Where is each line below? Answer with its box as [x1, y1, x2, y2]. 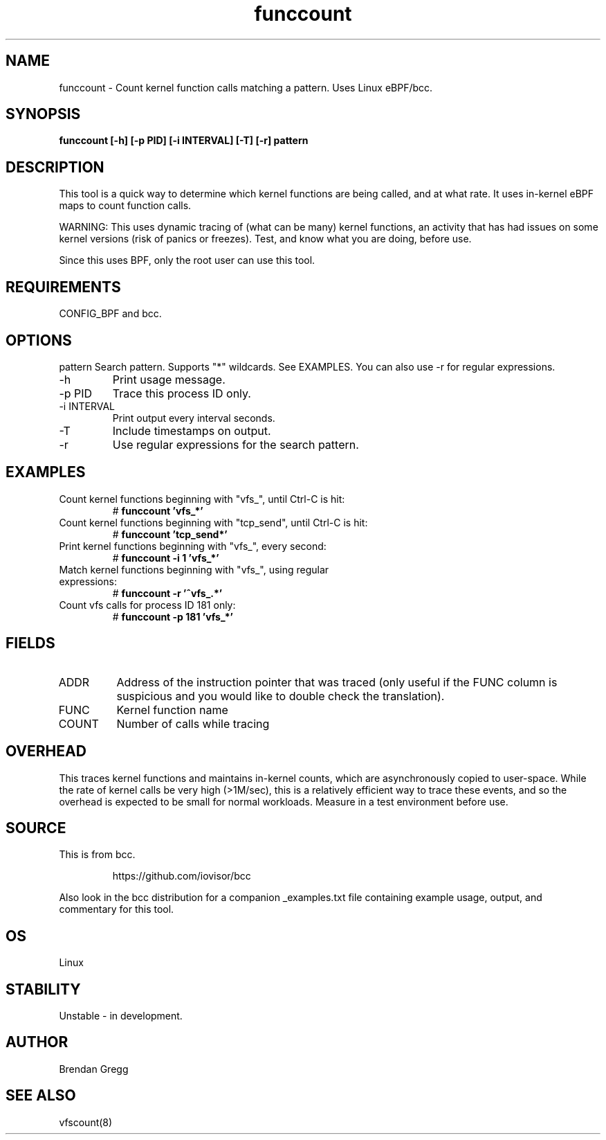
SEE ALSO [6, 1087, 76, 1105]
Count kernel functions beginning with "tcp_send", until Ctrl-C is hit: [59, 516, 368, 528]
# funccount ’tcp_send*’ [112, 528, 228, 540]
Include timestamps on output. [112, 423, 271, 438]
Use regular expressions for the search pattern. [112, 437, 359, 452]
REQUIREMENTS [6, 278, 121, 296]
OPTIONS [6, 331, 72, 349]
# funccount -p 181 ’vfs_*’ [112, 610, 233, 623]
